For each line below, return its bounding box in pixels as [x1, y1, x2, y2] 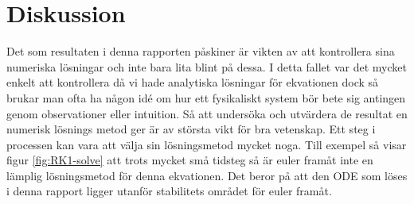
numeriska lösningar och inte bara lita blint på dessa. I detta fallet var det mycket [6, 58, 407, 75]
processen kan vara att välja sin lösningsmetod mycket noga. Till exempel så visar [6, 136, 407, 152]
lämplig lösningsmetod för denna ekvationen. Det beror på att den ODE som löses [6, 167, 408, 183]
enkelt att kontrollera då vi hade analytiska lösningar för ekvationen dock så [6, 74, 379, 90]
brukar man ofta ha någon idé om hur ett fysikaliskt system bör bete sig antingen [6, 89, 406, 106]
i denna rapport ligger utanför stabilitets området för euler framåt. [6, 183, 332, 199]
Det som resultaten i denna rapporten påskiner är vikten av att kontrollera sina [6, 43, 395, 60]
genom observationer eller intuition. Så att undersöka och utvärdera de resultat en [6, 105, 408, 121]
